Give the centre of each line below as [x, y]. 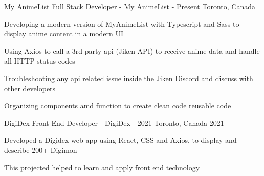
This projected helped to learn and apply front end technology [102, 167]
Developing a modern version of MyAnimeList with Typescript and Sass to [122, 23]
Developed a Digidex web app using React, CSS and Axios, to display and [120, 140]
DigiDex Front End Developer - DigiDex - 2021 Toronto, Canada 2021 [114, 122]
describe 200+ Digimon [41, 150]
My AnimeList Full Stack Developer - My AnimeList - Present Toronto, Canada [130, 6]
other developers [30, 88]
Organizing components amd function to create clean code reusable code [118, 105]
